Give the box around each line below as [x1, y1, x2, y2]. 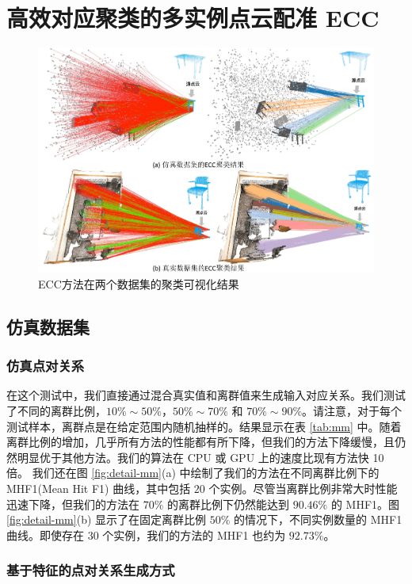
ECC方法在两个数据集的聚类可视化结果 [38, 275, 239, 292]
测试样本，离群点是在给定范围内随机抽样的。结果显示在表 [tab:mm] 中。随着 [6, 418, 402, 434]
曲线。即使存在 [6, 526, 84, 543]
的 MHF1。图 [330, 495, 400, 512]
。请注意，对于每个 [302, 402, 402, 418]
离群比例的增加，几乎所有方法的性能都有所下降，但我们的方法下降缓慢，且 [6, 433, 395, 450]
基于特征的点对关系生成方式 [6, 560, 175, 580]
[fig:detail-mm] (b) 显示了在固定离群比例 [6, 511, 207, 528]
